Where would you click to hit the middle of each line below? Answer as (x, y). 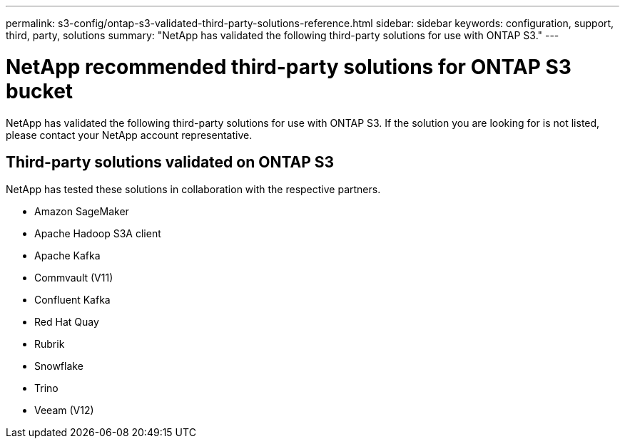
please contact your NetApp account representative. (129, 135)
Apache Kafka (67, 256)
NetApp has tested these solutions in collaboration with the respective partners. (193, 190)
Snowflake (59, 366)
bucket (40, 91)
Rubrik (50, 344)
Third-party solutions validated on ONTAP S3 (170, 162)
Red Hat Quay (67, 322)
